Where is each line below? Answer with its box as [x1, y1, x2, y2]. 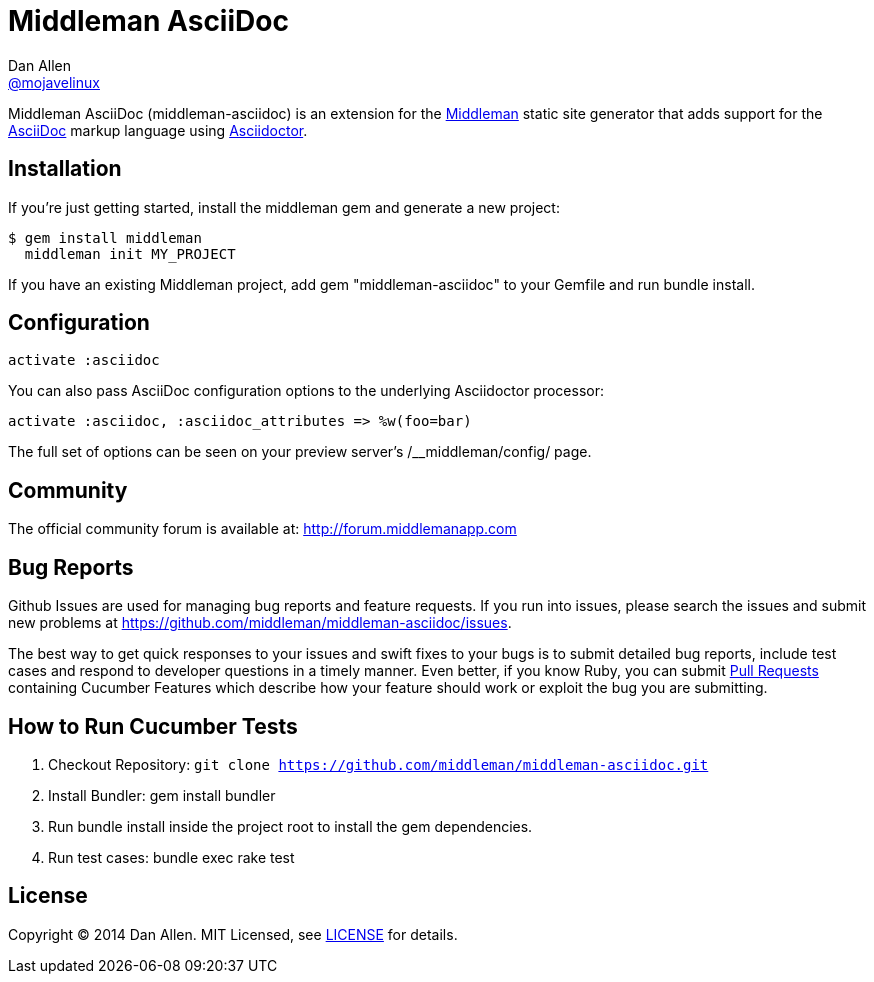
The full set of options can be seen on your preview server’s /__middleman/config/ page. [8, 443, 592, 461]
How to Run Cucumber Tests [8, 713, 298, 739]
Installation [8, 156, 122, 182]
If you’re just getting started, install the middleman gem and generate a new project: [8, 198, 560, 216]
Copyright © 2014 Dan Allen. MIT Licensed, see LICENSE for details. [8, 925, 458, 943]
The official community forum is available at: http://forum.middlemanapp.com [8, 520, 517, 538]
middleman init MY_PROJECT [24, 245, 236, 262]
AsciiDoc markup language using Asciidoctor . [8, 121, 308, 139]
